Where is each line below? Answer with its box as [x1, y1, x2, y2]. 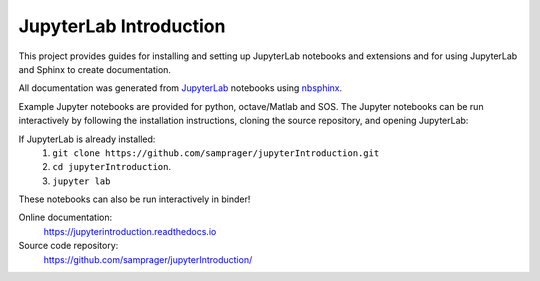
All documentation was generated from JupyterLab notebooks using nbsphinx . [18, 82, 343, 94]
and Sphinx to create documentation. [18, 63, 172, 75]
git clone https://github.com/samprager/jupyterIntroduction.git [52, 147, 380, 159]
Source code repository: [18, 240, 119, 252]
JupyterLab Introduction [18, 15, 226, 37]
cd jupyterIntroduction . [52, 161, 172, 173]
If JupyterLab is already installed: [18, 133, 156, 145]
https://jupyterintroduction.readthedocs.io [43, 225, 217, 237]
